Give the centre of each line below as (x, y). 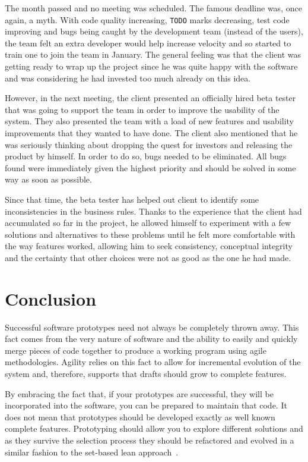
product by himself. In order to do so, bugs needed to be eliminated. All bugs (146, 156)
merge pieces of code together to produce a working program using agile (136, 350)
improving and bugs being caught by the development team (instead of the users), (154, 31)
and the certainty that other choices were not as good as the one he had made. (148, 257)
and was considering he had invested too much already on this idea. (128, 78)
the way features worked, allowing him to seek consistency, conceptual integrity (149, 246)
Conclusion (51, 298)
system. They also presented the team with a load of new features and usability (150, 121)
